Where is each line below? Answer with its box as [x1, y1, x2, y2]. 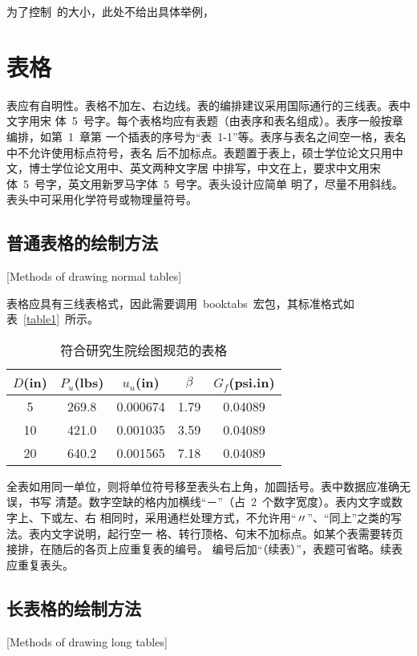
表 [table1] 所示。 [6, 310, 99, 327]
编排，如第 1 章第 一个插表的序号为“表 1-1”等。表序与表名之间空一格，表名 [6, 128, 407, 144]
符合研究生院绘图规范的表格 [60, 340, 228, 359]
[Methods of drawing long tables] [6, 633, 168, 650]
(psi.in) [229, 372, 275, 391]
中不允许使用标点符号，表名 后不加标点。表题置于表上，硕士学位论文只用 [6, 144, 392, 160]
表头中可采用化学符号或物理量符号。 [6, 191, 197, 208]
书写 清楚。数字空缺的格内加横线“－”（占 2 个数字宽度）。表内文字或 [28, 493, 391, 510]
